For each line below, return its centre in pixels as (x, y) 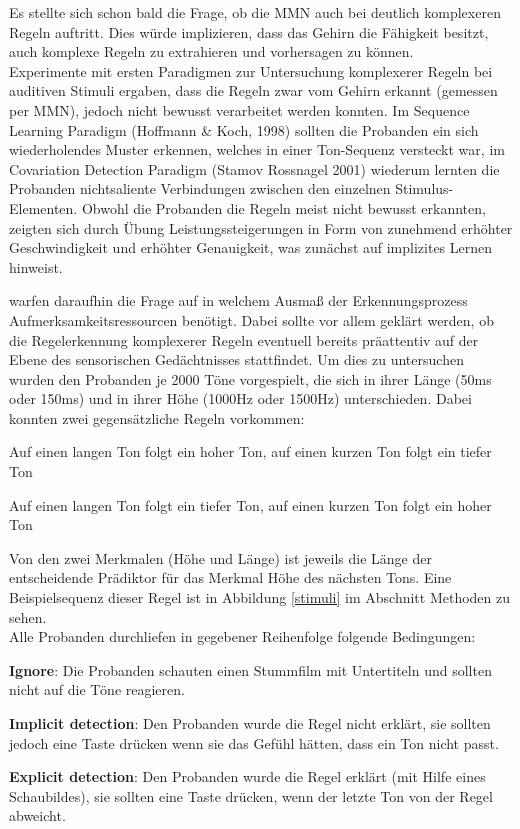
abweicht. (37, 815)
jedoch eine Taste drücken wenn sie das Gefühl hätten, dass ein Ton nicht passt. (254, 742)
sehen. (28, 616)
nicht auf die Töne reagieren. (97, 689)
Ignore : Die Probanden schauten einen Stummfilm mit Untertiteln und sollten (250, 669)
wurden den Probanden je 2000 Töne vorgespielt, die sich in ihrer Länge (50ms (250, 378)
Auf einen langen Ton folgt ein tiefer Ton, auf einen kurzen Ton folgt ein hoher (250, 504)
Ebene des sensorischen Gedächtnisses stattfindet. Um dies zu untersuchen (236, 359)
